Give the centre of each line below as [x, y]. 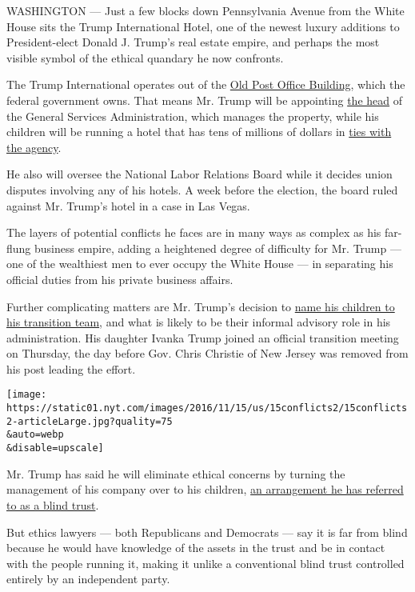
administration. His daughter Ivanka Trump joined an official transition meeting [203, 337]
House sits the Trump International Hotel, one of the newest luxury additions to [203, 26]
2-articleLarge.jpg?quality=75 [90, 421]
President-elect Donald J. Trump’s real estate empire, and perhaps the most [193, 42]
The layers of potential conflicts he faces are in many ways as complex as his [194, 232]
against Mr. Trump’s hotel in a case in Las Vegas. [128, 205]
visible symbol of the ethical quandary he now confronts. [145, 57]
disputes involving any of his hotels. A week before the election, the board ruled [202, 189]
